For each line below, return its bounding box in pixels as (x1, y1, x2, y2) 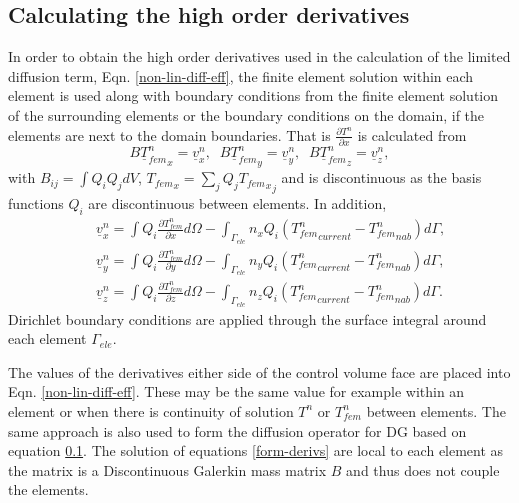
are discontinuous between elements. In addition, (88, 193, 387, 214)
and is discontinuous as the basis (281, 167, 482, 188)
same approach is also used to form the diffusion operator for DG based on (8, 420, 467, 441)
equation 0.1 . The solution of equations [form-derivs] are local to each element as (8, 440, 504, 461)
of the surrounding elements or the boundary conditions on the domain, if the (8, 104, 485, 125)
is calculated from (357, 124, 467, 145)
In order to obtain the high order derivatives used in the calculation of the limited (8, 46, 511, 67)
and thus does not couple (346, 459, 500, 480)
